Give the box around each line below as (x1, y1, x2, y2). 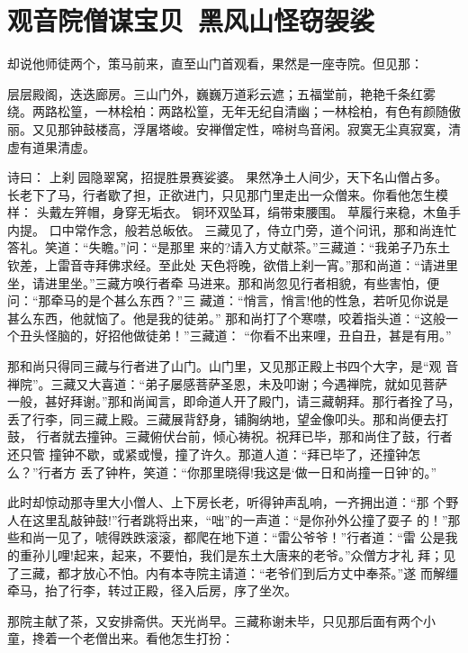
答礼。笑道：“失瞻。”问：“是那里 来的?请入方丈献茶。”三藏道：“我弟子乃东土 (7, 238, 451, 257)
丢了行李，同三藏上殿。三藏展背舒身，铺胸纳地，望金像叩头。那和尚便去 (7, 409, 436, 428)
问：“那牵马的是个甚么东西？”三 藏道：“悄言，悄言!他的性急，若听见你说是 (7, 291, 449, 310)
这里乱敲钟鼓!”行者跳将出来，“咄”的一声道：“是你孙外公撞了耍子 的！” (31, 510, 448, 529)
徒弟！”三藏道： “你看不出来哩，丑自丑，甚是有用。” (145, 326, 452, 345)
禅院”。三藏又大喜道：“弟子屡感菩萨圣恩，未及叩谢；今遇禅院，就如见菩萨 (7, 374, 448, 393)
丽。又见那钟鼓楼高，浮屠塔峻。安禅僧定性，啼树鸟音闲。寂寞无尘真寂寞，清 (7, 119, 461, 138)
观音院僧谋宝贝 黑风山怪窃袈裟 (7, 2, 375, 39)
